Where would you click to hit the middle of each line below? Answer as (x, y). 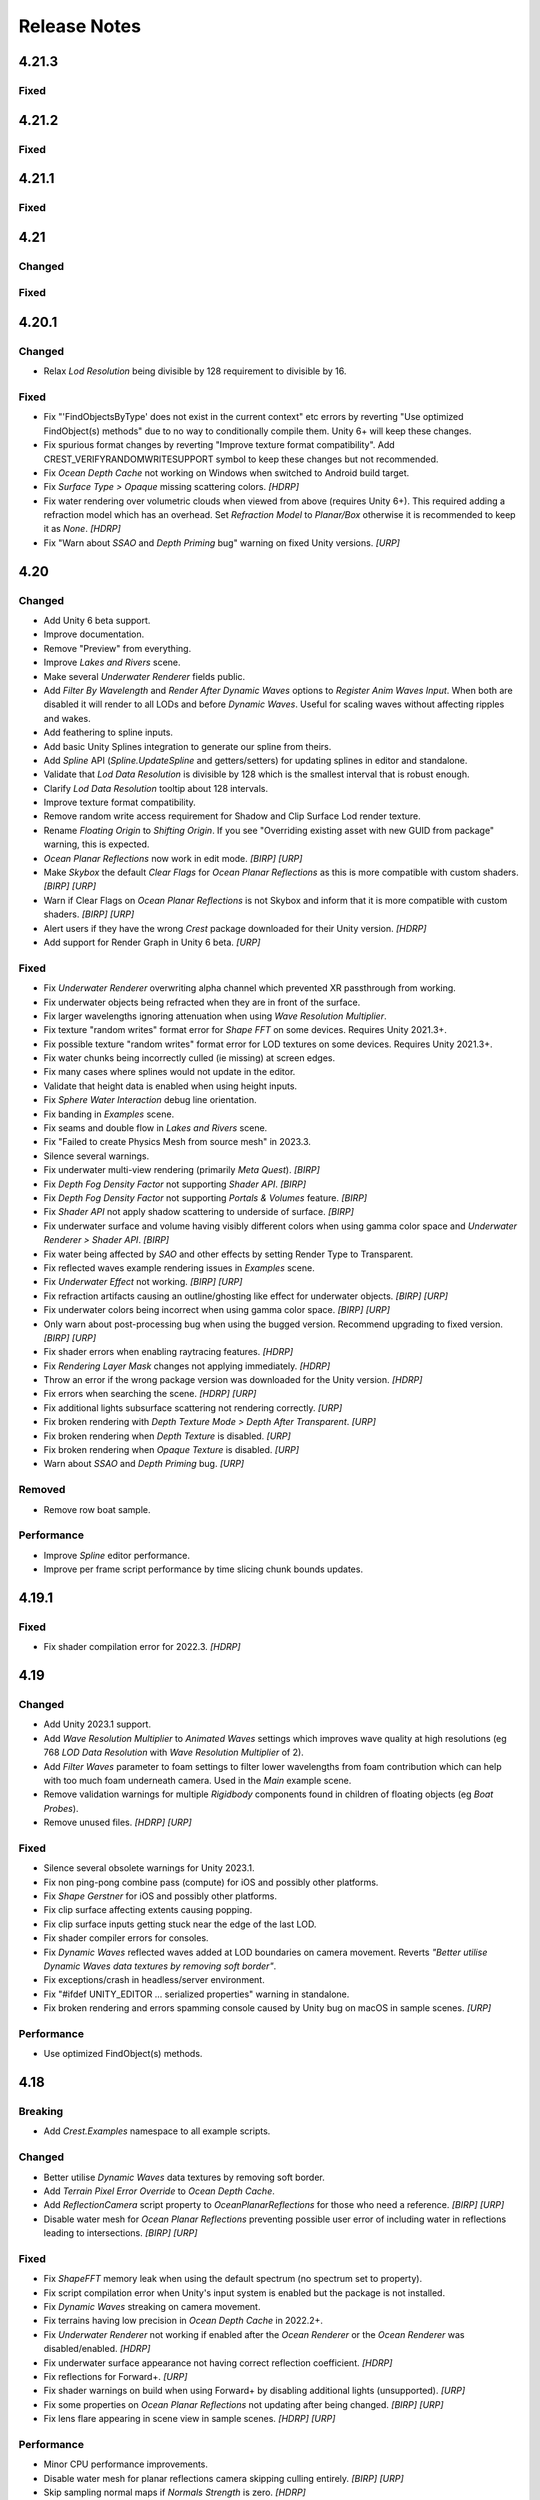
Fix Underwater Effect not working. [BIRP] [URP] (143, 1282)
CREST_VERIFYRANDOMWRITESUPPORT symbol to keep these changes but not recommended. (241, 459)
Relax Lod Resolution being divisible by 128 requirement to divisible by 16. (195, 371)
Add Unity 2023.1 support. (97, 1724)
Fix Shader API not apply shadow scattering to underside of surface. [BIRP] (199, 1212)
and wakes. (67, 718)
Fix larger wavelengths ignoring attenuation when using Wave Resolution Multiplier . (215, 1016)
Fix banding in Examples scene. (109, 1114)
